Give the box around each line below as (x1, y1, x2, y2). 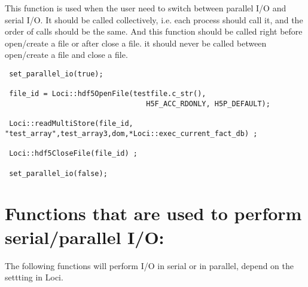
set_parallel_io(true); (9, 69, 103, 78)
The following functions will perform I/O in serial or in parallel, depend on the (5, 259, 294, 271)
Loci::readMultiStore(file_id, (9, 119, 133, 128)
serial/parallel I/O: (5, 224, 164, 249)
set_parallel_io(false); (9, 169, 108, 178)
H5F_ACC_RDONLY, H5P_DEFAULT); (146, 99, 270, 108)
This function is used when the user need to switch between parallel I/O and (5, 2, 286, 14)
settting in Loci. (5, 271, 63, 283)
